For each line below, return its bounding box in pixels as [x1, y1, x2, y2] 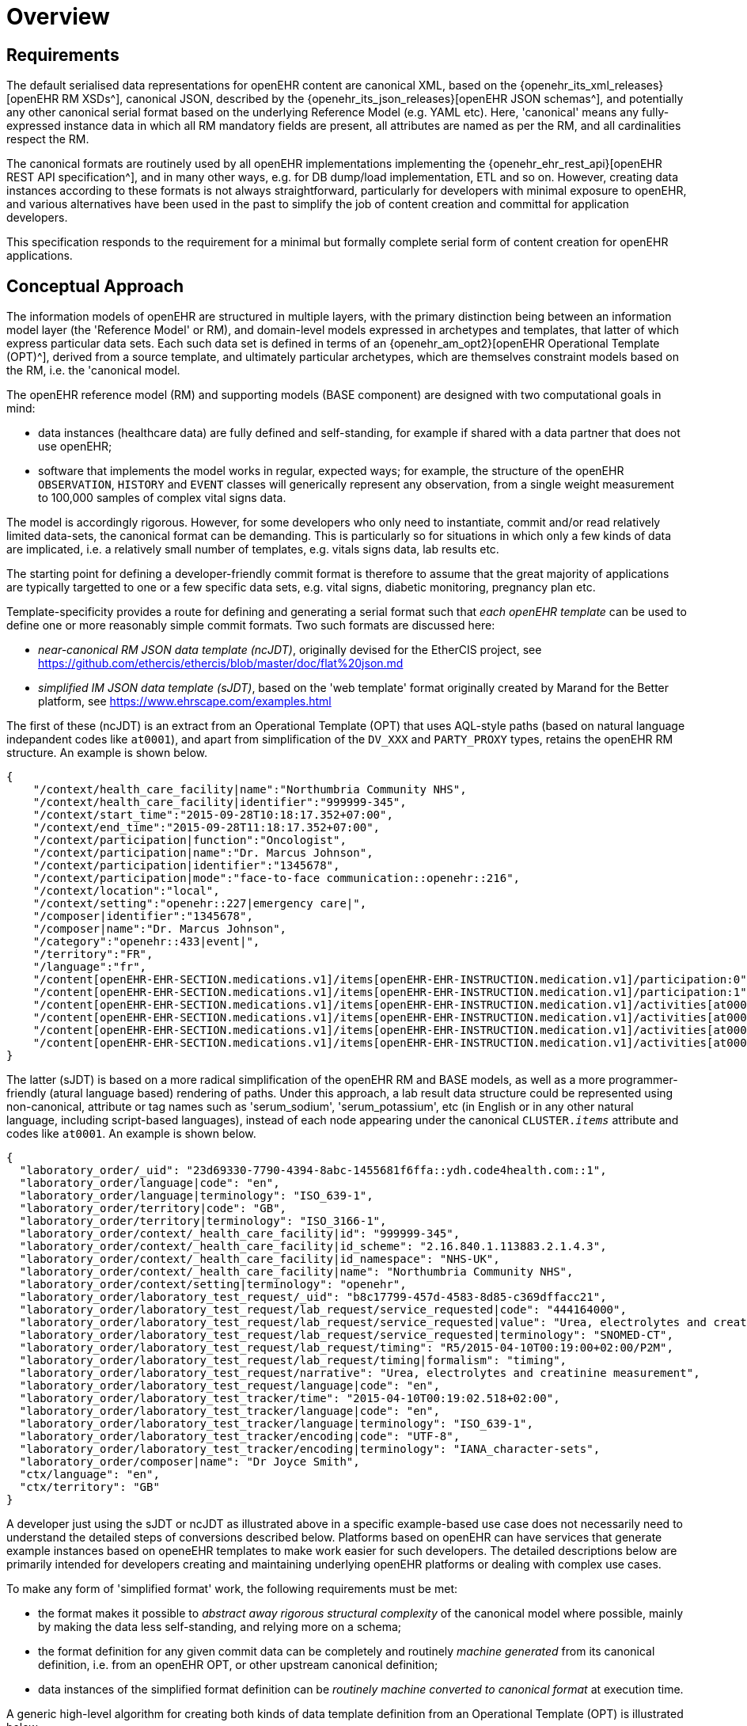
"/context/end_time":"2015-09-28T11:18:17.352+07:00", [32, 821, 381, 834]
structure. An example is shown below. [6, 746, 208, 760]
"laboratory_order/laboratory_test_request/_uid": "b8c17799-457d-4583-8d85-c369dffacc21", [19, 1291, 607, 1304]
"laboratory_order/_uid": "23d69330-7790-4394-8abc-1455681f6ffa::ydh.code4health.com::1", [19, 1164, 607, 1177]
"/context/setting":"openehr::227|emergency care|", [32, 897, 367, 911]
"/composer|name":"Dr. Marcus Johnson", [32, 922, 287, 936]
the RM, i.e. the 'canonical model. [6, 363, 180, 378]
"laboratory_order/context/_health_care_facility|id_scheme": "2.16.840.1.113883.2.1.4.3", [19, 1240, 607, 1253]
